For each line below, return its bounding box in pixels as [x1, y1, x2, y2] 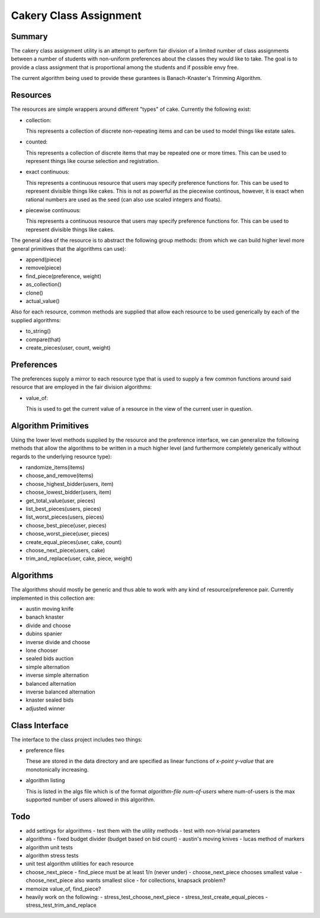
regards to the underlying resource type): [11, 453, 112, 460]
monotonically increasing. [25, 766, 89, 773]
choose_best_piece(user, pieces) [25, 522, 107, 529]
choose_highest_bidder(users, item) [25, 480, 114, 487]
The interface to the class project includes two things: [11, 735, 143, 743]
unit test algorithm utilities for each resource [25, 860, 134, 868]
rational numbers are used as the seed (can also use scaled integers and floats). [25, 196, 222, 203]
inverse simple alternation [25, 671, 89, 679]
